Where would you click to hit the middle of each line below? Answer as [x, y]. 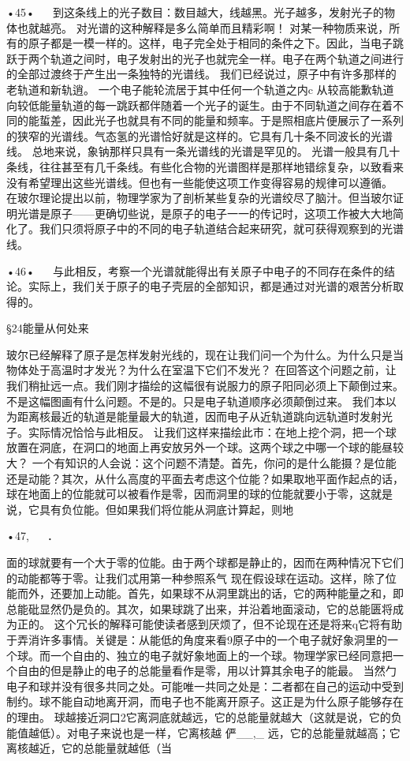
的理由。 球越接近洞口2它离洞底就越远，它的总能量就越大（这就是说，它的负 [204, 716]
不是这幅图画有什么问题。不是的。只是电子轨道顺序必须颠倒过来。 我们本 [196, 401]
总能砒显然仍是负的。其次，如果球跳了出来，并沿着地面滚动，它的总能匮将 [199, 608]
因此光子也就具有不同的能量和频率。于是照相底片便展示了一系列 [238, 120]
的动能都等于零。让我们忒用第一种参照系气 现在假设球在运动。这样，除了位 [201, 577]
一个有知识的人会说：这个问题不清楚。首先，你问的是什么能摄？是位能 [214, 463]
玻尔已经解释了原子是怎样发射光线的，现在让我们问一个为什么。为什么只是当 [205, 354]
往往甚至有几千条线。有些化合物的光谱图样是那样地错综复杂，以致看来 [221, 166]
